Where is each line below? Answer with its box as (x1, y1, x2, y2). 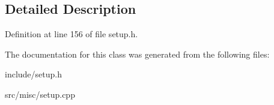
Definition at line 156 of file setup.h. (5, 28, 138, 40)
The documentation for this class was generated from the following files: (5, 47, 270, 60)
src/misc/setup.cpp (5, 88, 75, 100)
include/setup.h (5, 68, 62, 80)
